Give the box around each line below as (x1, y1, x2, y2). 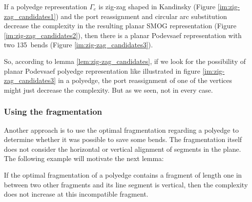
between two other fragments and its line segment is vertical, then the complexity (4, 179, 248, 189)
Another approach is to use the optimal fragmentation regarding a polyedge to (4, 124, 239, 135)
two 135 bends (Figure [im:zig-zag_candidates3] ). (4, 40, 153, 50)
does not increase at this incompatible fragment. (4, 189, 148, 199)
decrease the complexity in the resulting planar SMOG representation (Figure (4, 20, 236, 31)
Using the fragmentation (4, 105, 103, 118)
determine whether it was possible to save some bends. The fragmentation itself (4, 134, 242, 144)
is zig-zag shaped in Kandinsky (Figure (98, 1, 216, 11)
